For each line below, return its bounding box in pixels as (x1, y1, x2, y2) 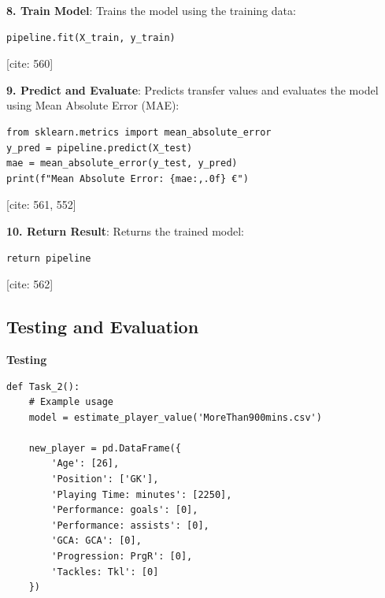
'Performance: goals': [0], (51, 504, 198, 516)
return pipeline (6, 252, 91, 264)
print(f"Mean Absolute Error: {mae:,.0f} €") (6, 173, 249, 184)
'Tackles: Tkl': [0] (51, 566, 159, 578)
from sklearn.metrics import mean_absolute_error (6, 126, 272, 138)
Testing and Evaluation (6, 314, 199, 339)
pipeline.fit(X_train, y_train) (6, 32, 176, 43)
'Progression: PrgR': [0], (51, 551, 193, 563)
